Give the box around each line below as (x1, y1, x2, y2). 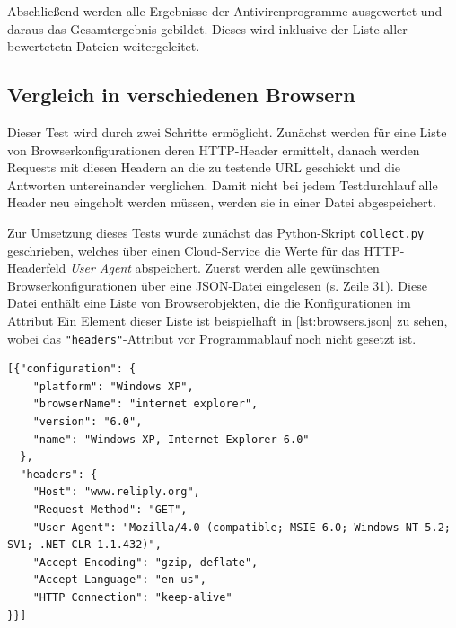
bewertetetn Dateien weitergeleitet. (7, 37, 200, 56)
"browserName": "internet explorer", (32, 397, 259, 411)
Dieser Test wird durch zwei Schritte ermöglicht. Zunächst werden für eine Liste (7, 122, 447, 141)
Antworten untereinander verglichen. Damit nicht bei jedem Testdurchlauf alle (7, 175, 438, 194)
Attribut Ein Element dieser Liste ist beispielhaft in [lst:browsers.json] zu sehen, (7, 310, 448, 329)
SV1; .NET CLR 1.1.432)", (7, 538, 162, 552)
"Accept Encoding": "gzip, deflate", (32, 555, 259, 569)
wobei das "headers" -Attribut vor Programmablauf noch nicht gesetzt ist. (7, 328, 417, 347)
